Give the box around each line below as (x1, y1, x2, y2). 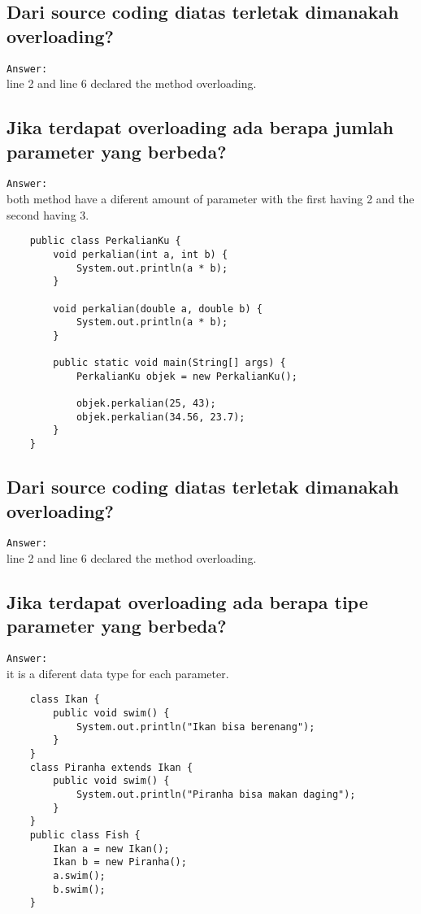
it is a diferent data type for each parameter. (7, 664, 229, 681)
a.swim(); (53, 870, 106, 881)
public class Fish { (29, 829, 141, 842)
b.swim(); (53, 883, 106, 895)
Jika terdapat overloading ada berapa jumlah (7, 115, 394, 140)
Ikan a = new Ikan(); (53, 842, 170, 855)
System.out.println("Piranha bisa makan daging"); (76, 789, 356, 801)
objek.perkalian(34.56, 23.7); (76, 411, 245, 423)
